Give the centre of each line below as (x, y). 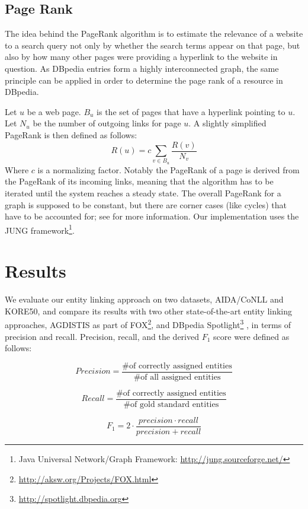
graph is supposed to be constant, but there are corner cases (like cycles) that (146, 204)
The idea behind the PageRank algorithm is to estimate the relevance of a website (154, 34)
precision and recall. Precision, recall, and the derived (102, 336)
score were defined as (251, 336)
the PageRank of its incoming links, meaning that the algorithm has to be (139, 181)
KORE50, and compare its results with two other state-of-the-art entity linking (149, 311)
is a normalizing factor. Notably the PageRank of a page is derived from (169, 169)
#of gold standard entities (171, 404)
